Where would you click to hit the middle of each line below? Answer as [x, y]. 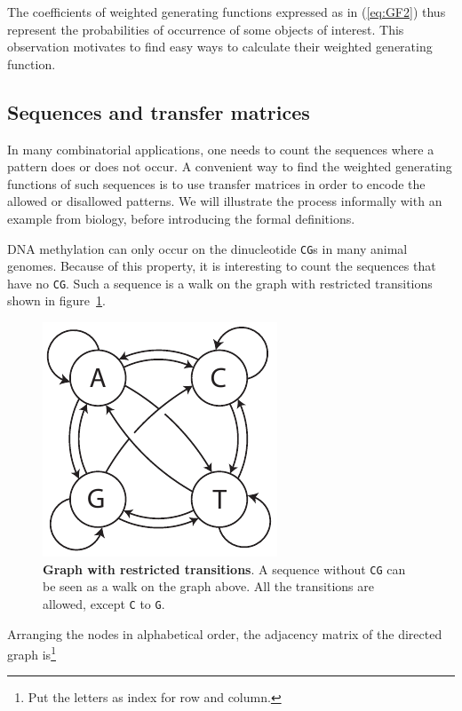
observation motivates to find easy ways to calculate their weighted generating [220, 47]
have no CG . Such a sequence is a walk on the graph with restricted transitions [220, 283]
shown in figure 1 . [56, 300]
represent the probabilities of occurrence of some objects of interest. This [206, 29]
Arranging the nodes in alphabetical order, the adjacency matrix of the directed [225, 633]
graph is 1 [32, 653]
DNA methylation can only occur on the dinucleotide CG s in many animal [207, 248]
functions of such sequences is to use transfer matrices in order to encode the [216, 183]
